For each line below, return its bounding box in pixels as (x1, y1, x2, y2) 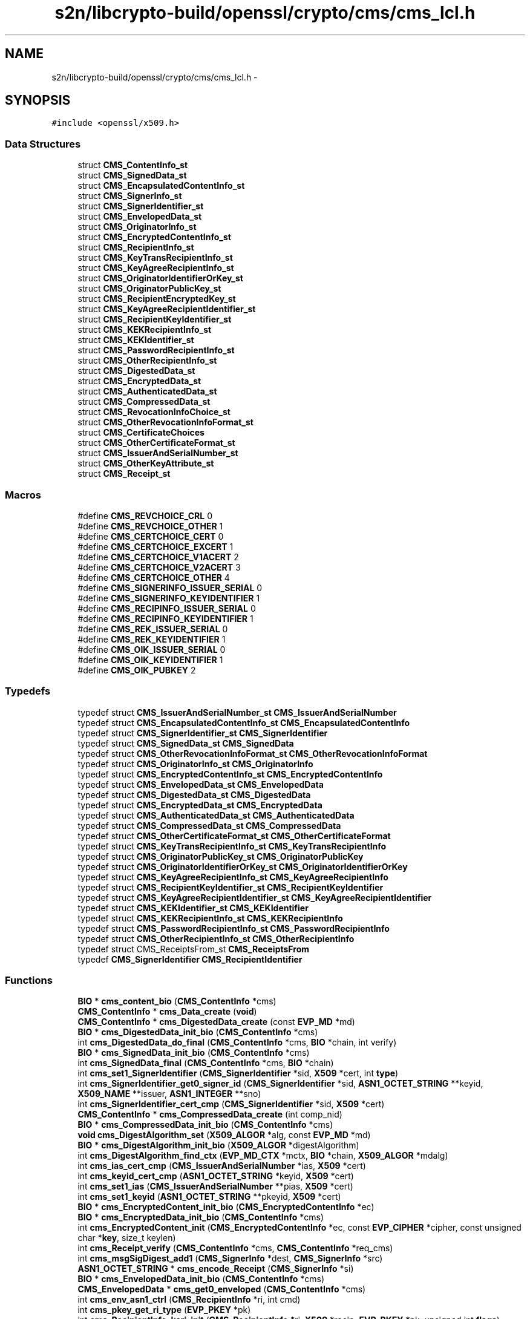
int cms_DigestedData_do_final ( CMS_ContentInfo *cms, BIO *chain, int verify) (77, 1037, 397, 1048)
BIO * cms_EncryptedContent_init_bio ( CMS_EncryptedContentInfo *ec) (77, 1202, 375, 1213)
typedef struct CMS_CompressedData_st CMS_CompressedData (77, 820, 341, 831)
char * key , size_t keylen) (77, 1232, 176, 1243)
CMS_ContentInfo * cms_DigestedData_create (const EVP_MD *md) (77, 1016, 355, 1027)
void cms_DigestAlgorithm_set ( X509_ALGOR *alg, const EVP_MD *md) (77, 1130, 371, 1141)
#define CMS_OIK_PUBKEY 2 (77, 664, 196, 675)
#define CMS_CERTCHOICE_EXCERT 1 (77, 541, 234, 552)
